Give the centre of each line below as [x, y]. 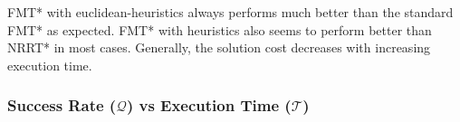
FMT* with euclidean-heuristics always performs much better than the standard [230, 12]
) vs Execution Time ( [209, 105]
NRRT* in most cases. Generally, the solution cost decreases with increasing [219, 47]
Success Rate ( [62, 105]
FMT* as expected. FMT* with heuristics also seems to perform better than [220, 29]
